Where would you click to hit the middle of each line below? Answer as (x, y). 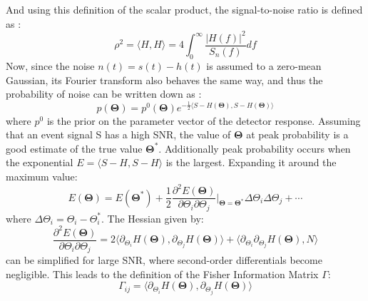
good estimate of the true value (74, 148)
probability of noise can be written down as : (104, 94)
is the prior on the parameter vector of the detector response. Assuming (204, 120)
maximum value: (42, 177)
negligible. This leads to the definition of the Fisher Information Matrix (162, 274)
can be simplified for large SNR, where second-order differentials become (164, 260)
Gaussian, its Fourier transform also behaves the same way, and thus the (164, 80)
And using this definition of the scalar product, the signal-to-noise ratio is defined (184, 9)
